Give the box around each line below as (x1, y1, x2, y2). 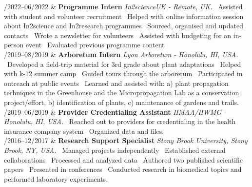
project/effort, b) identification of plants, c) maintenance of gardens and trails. (4, 97, 239, 107)
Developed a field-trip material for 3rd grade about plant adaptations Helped (7, 59, 241, 69)
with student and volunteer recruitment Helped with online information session (4, 11, 244, 21)
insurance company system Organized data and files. (4, 125, 164, 136)
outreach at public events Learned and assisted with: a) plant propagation (4, 78, 229, 88)
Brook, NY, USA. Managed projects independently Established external (4, 145, 226, 155)
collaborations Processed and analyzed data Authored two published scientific (4, 154, 243, 165)
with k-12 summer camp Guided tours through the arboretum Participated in (4, 68, 243, 79)
